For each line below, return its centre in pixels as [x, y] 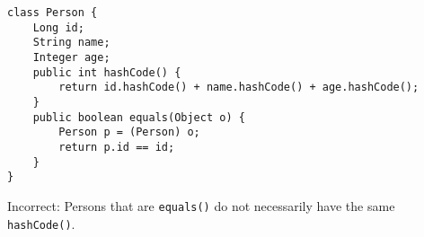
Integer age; [71, 57]
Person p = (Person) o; [129, 132]
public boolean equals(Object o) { [139, 117]
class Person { [53, 13]
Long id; [58, 27]
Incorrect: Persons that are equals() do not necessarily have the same [201, 205]
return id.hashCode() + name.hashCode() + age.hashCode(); [239, 88]
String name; [71, 43]
